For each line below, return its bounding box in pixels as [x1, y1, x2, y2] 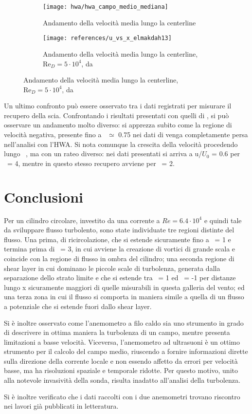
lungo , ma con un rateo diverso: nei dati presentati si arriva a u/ [4, 148, 202, 159]
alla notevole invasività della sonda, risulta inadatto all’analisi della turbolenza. [4, 375, 240, 385]
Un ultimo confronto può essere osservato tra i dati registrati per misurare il [4, 101, 232, 111]
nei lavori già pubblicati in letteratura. [4, 401, 119, 411]
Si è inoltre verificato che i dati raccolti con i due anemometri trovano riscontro [4, 391, 240, 401]
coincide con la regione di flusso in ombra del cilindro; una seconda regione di [4, 253, 234, 263]
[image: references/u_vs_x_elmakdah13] [43, 35, 172, 42]
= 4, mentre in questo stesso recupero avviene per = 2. [7, 158, 175, 168]
